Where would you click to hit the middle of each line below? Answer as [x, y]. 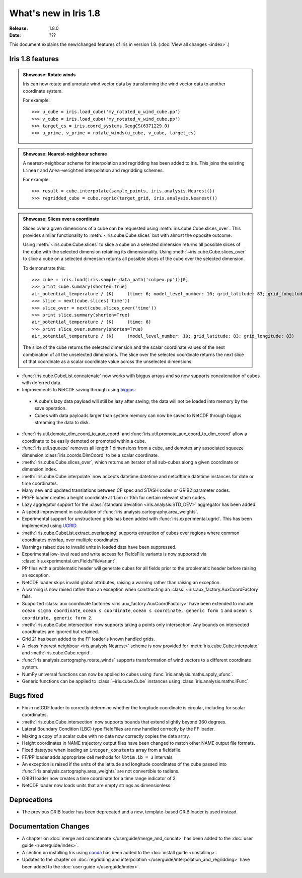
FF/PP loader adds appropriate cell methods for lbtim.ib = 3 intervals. [98, 757]
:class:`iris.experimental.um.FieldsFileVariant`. [69, 561]
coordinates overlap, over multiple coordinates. [71, 540]
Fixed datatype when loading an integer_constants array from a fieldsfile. [102, 750]
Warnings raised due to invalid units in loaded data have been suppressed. [99, 547]
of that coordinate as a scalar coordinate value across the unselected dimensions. [108, 361]
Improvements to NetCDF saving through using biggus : [79, 390]
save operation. [51, 408]
